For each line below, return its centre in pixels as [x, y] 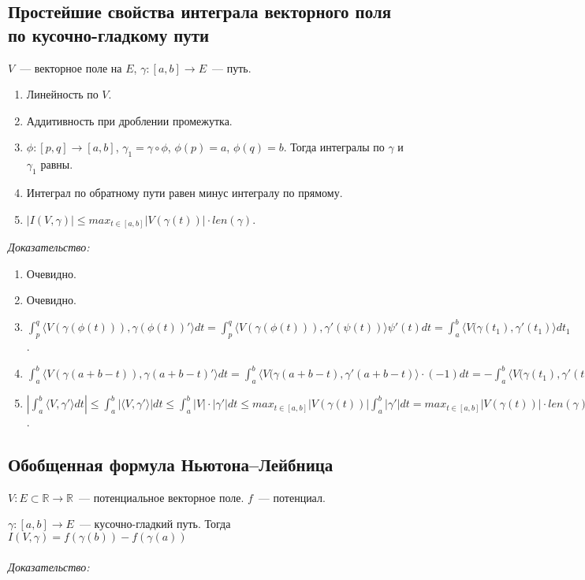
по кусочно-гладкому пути [109, 34]
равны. [57, 164]
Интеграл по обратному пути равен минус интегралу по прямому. [184, 192]
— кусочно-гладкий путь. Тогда [155, 524]
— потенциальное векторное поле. [162, 497]
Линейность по [62, 94]
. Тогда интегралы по [334, 147]
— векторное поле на [71, 67]
